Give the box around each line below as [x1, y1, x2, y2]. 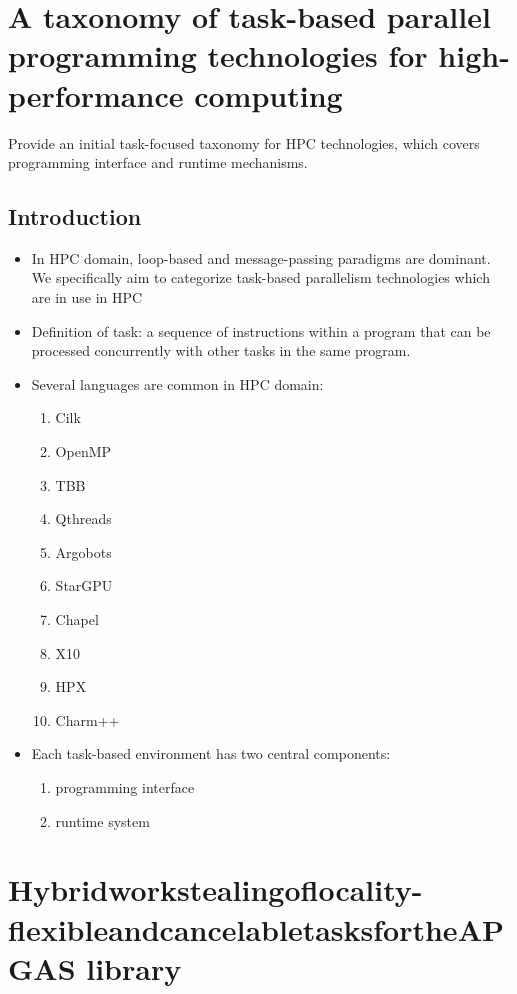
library [86, 947, 182, 988]
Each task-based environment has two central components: [31, 743, 391, 764]
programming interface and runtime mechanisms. [8, 152, 308, 173]
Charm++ [55, 709, 120, 730]
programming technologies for [8, 35, 428, 76]
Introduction [8, 201, 142, 232]
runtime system [55, 810, 150, 831]
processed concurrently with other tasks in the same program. [31, 340, 411, 361]
